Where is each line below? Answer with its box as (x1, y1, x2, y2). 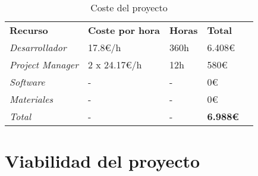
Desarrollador (10, 40, 67, 54)
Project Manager (10, 58, 78, 71)
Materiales (10, 92, 54, 106)
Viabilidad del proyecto (5, 149, 200, 173)
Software (10, 75, 45, 89)
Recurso (10, 23, 48, 37)
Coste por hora (87, 23, 161, 37)
